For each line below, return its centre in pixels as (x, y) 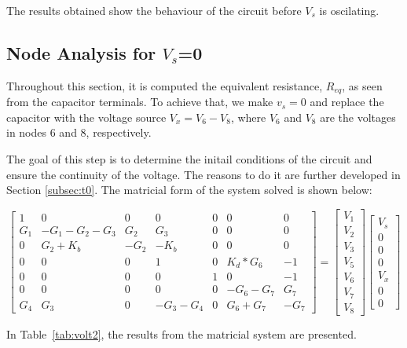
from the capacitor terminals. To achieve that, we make (140, 102)
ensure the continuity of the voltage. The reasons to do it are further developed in (203, 174)
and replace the (347, 102)
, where (248, 117)
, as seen (362, 85)
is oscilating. (349, 10)
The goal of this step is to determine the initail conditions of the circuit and (189, 159)
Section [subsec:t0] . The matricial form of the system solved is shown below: (189, 190)
